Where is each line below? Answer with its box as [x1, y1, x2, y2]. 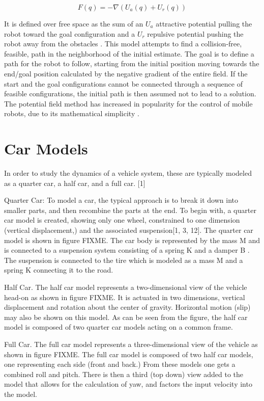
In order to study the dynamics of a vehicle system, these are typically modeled [4, 168, 252, 178]
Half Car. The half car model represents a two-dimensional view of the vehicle [4, 282, 247, 292]
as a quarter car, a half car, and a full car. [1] [4, 177, 145, 188]
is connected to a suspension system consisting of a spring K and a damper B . [4, 245, 250, 255]
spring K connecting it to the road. [4, 264, 113, 275]
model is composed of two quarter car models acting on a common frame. [4, 322, 233, 332]
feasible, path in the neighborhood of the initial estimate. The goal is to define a [4, 48, 254, 59]
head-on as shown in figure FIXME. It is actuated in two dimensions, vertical [4, 291, 245, 302]
